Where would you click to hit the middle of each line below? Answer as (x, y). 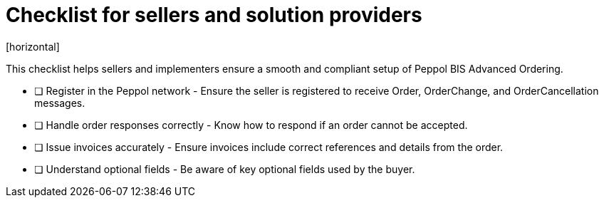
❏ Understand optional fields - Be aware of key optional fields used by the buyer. (225, 169)
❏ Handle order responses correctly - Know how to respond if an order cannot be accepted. (251, 125)
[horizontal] (33, 46)
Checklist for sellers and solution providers (214, 15)
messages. (60, 103)
